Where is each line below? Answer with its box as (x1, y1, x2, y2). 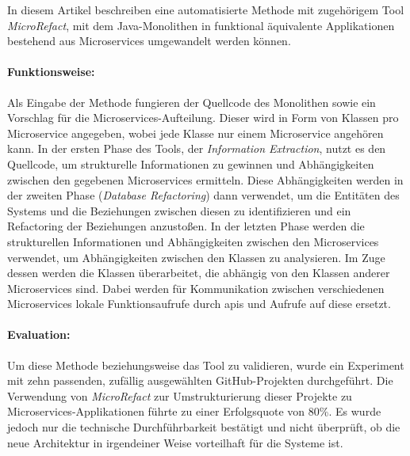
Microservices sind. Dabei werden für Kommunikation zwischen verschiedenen (7, 279, 385, 296)
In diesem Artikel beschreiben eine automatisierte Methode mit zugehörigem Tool (7, 2, 404, 17)
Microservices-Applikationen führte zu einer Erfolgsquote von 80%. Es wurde (7, 403, 381, 420)
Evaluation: (7, 326, 71, 343)
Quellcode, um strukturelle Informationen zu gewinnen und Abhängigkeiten (7, 155, 374, 172)
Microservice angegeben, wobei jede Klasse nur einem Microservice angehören (7, 124, 384, 141)
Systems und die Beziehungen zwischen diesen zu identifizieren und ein (7, 202, 351, 218)
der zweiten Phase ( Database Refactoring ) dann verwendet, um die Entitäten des (7, 187, 400, 203)
